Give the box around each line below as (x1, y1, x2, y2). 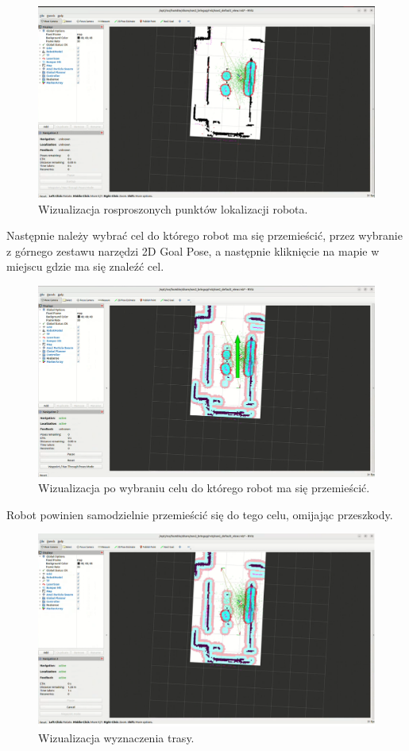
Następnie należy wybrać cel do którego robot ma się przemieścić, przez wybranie (6, 227, 403, 244)
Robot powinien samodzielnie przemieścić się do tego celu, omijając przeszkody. (6, 506, 393, 522)
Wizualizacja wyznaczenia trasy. (38, 729, 195, 745)
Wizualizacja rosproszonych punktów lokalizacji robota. (38, 200, 308, 217)
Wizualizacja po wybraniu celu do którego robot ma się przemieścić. (38, 479, 370, 496)
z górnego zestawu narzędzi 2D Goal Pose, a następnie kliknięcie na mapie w (6, 242, 380, 259)
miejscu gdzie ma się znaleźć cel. (6, 258, 164, 275)
